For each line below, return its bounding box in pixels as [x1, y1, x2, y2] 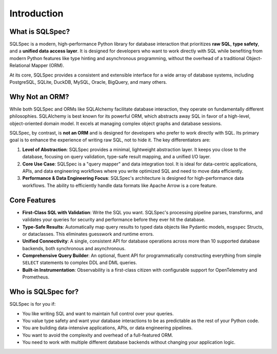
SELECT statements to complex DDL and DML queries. [22, 259, 137, 266]
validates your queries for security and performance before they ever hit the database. [22, 216, 205, 223]
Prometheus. [22, 274, 50, 280]
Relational [9, 62, 31, 69]
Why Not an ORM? [9, 92, 69, 101]
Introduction [9, 8, 64, 19]
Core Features [9, 196, 56, 204]
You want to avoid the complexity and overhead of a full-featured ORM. [22, 332, 173, 338]
